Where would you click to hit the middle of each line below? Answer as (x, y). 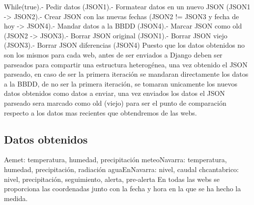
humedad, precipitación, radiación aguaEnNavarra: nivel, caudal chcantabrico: (122, 169)
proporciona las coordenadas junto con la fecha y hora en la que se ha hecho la (123, 189)
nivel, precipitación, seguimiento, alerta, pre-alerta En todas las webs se (112, 179)
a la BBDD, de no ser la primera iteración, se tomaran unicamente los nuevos (121, 83)
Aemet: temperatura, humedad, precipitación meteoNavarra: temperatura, (115, 160)
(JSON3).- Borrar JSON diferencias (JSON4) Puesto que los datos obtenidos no (124, 45)
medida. (16, 198)
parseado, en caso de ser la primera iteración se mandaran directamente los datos (126, 74)
